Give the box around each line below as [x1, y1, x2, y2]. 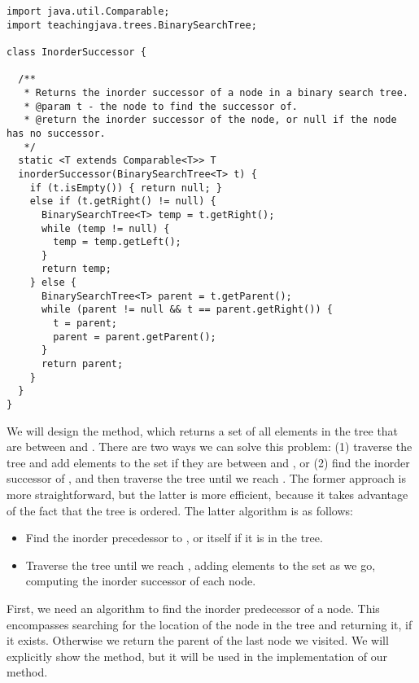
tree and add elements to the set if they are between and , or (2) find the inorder [7, 453, 410, 471]
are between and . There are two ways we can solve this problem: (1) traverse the [7, 438, 412, 455]
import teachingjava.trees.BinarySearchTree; [7, 19, 257, 31]
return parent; [41, 358, 124, 370]
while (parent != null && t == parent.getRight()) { [41, 304, 333, 316]
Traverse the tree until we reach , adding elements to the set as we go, [25, 556, 376, 573]
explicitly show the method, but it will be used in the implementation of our [7, 647, 388, 664]
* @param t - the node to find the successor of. [24, 100, 298, 112]
